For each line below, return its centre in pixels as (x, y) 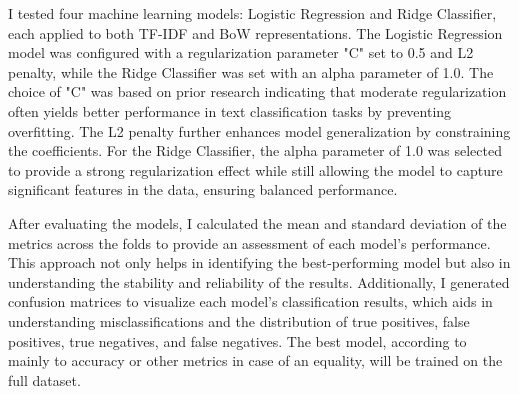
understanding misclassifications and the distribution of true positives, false (239, 320)
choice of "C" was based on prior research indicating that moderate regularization (257, 91)
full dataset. (44, 379)
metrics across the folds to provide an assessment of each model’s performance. (249, 242)
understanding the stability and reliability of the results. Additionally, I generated (259, 281)
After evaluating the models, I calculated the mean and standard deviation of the (257, 222)
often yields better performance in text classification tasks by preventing (230, 110)
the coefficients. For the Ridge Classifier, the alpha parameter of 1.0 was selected (255, 150)
